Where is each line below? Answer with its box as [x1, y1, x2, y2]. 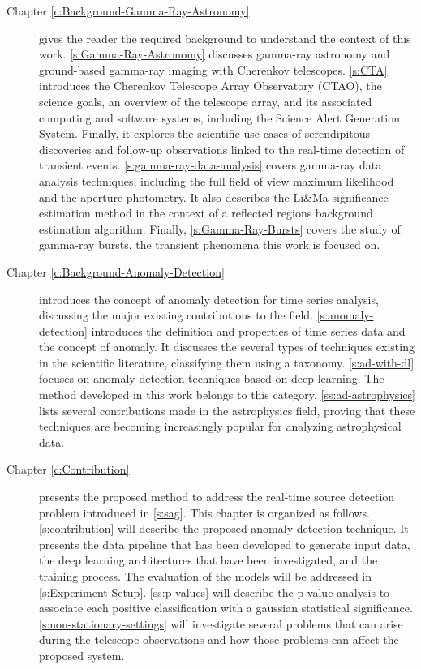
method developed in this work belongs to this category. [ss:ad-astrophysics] [39, 386, 415, 403]
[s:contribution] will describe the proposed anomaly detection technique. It [39, 520, 409, 537]
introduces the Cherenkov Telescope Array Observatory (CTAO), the [39, 77, 382, 94]
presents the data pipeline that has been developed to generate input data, [39, 535, 410, 552]
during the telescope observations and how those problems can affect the [39, 631, 399, 648]
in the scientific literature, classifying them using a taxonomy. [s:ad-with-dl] [39, 354, 415, 371]
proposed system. [39, 646, 125, 663]
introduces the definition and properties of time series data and [91, 322, 406, 339]
